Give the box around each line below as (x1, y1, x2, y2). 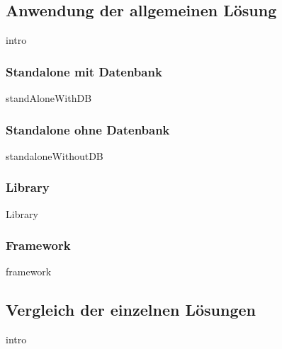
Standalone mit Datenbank (6, 62, 162, 80)
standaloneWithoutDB (6, 148, 103, 163)
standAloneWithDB (6, 91, 92, 105)
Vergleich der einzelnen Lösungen (6, 299, 256, 321)
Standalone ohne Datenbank (6, 120, 170, 138)
